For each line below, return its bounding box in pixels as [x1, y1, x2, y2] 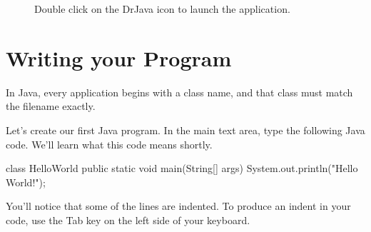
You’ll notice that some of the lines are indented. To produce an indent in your [6, 198, 351, 213]
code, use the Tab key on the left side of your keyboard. [6, 212, 250, 227]
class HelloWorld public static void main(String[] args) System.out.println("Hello [6, 161, 358, 176]
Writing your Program [6, 43, 232, 72]
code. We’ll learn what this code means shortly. [6, 136, 213, 151]
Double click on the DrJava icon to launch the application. [34, 1, 290, 16]
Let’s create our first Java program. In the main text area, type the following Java [6, 122, 365, 137]
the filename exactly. [6, 99, 96, 114]
